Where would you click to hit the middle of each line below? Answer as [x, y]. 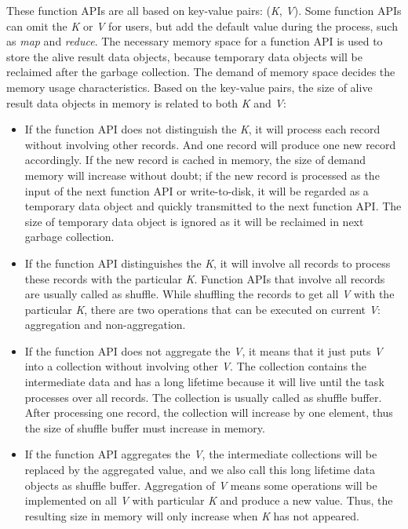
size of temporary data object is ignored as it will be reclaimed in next [194, 221]
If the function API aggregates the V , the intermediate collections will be [201, 454]
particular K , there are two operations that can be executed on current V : [203, 309]
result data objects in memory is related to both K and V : [146, 102]
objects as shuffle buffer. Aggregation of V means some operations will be [201, 485]
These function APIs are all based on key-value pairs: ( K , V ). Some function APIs [204, 10]
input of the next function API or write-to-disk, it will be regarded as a [197, 190]
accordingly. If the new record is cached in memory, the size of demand [195, 160]
